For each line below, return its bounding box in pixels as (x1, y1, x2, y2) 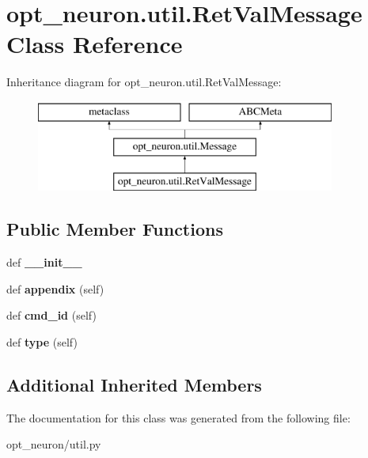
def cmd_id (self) (6, 307, 97, 324)
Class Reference (6, 28, 183, 60)
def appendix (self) (6, 280, 104, 297)
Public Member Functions (6, 217, 223, 241)
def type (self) (6, 333, 78, 350)
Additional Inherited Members (6, 372, 262, 396)
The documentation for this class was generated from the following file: (6, 409, 351, 426)
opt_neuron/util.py (6, 436, 101, 452)
